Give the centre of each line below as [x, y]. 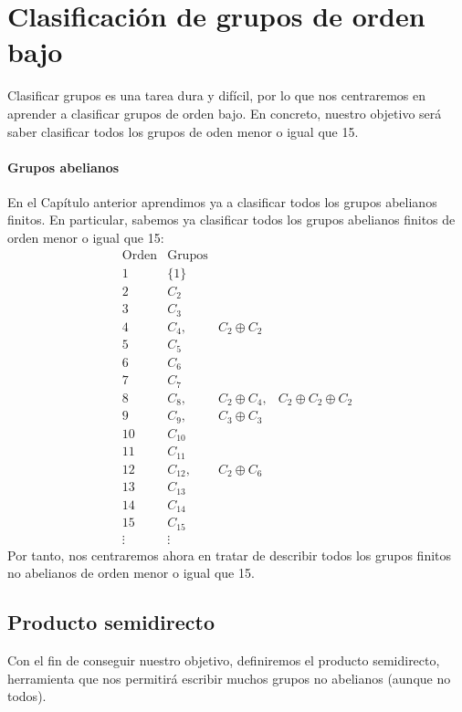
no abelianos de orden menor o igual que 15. [131, 573]
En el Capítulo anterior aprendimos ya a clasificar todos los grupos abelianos [222, 201]
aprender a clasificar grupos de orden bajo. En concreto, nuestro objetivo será [225, 113]
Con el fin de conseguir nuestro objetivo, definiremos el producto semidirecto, [224, 660]
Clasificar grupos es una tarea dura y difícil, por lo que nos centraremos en [216, 95]
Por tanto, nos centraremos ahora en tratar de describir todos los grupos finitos [230, 555]
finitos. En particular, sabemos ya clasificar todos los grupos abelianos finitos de [231, 220]
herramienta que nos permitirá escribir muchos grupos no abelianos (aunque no [229, 678]
